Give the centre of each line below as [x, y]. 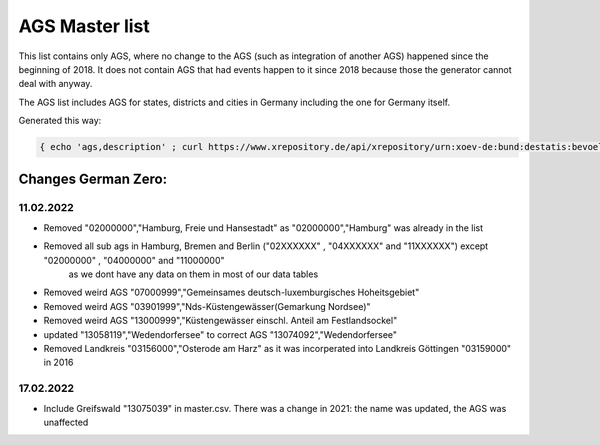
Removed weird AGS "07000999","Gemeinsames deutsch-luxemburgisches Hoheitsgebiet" [231, 292]
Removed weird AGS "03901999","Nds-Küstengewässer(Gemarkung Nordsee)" [207, 306]
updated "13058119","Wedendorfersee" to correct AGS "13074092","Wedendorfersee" [220, 334]
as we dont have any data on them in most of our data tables [193, 274]
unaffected [66, 422]
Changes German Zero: [93, 178]
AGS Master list [84, 26]
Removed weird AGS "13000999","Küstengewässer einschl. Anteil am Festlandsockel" [220, 321]
